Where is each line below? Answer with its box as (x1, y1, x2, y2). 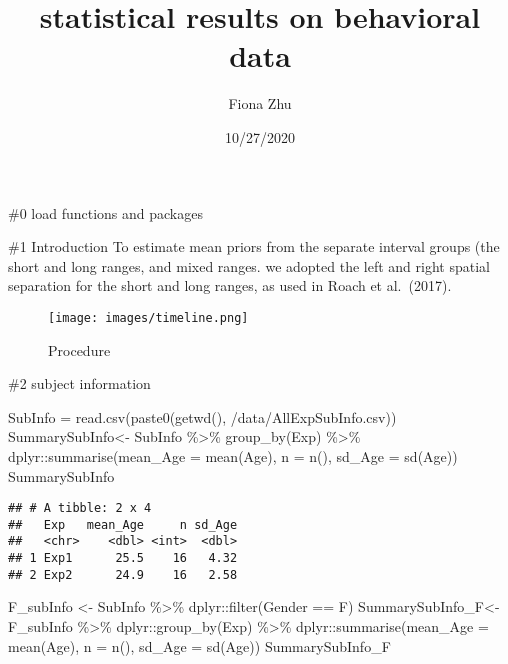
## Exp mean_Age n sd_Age (8, 517, 238, 532)
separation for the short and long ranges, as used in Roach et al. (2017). (8, 275, 452, 296)
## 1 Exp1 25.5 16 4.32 (8, 551, 238, 566)
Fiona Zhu (228, 93, 292, 114)
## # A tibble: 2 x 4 (8, 501, 152, 516)
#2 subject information (8, 373, 151, 394)
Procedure (48, 339, 111, 360)
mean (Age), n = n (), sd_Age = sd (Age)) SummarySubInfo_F (8, 635, 391, 656)
